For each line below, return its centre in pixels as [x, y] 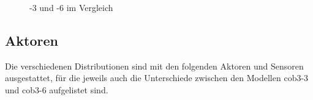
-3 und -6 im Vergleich [71, 7]
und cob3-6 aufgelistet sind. [57, 89]
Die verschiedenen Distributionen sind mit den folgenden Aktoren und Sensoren [154, 66]
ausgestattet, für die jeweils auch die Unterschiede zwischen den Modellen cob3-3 [157, 78]
